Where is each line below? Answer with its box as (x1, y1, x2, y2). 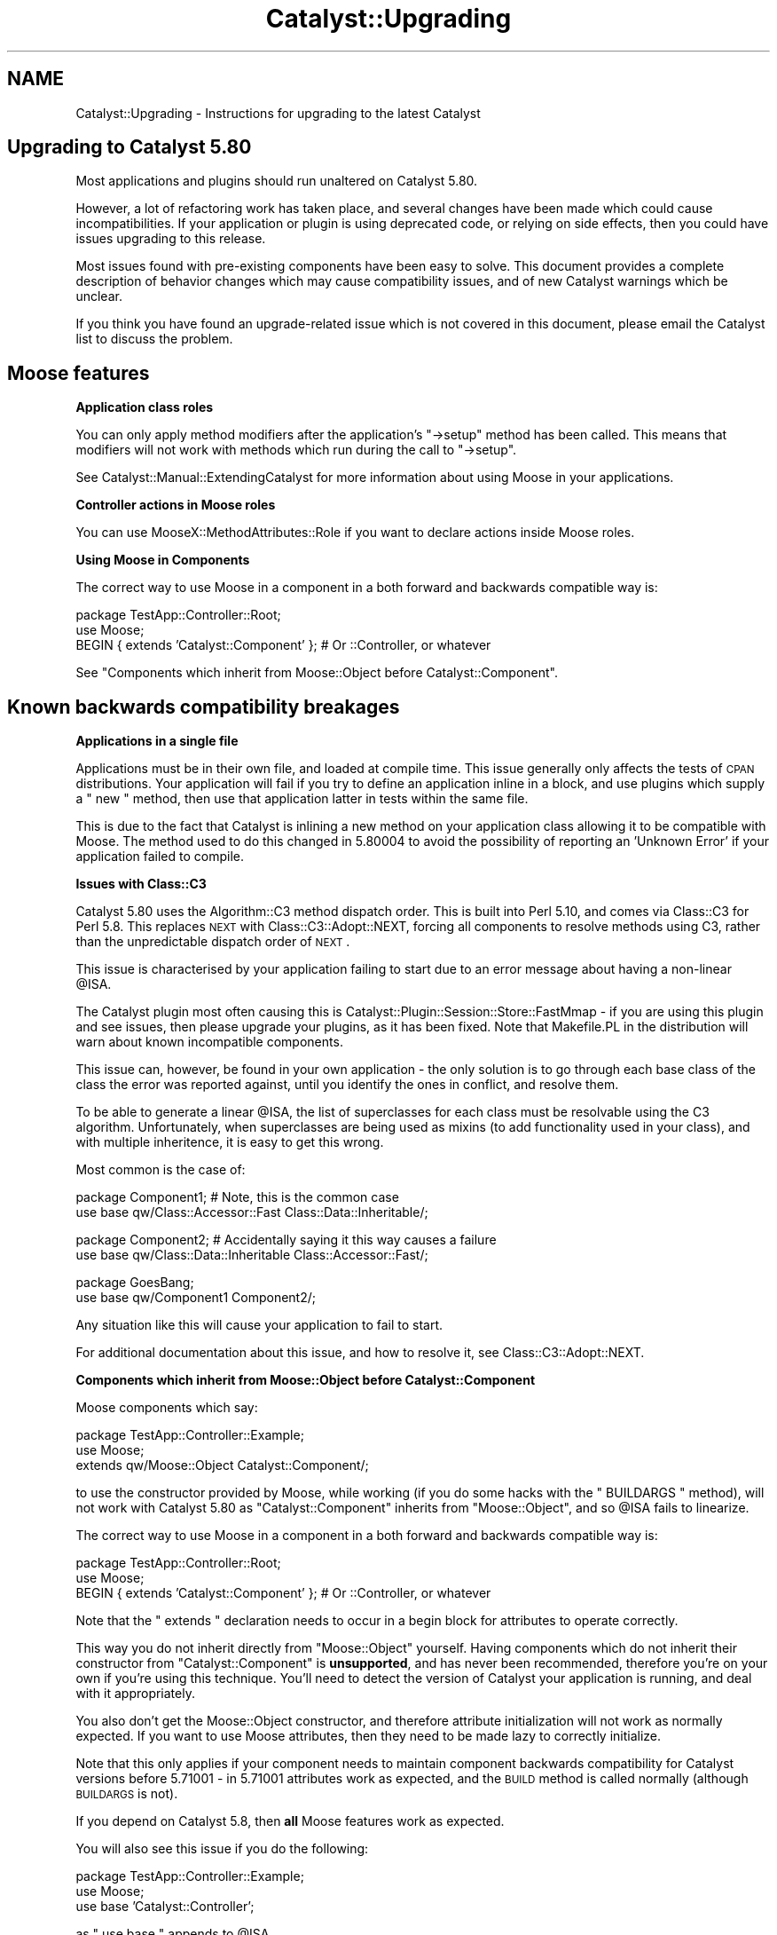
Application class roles (75, 399, 214, 415)
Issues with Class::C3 (75, 876, 207, 892)
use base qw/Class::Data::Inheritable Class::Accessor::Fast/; (75, 1247, 428, 1263)
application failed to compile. (75, 849, 245, 865)
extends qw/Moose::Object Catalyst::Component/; (75, 1457, 369, 1473)
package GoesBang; (75, 1275, 194, 1291)
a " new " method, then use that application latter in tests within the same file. (75, 791, 529, 807)
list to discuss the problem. (75, 331, 233, 347)
